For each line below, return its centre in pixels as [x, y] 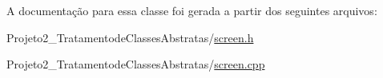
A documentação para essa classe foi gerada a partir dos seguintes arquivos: [192, 10]
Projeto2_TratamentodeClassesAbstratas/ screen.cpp [136, 64]
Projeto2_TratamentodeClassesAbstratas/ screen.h [130, 37]
